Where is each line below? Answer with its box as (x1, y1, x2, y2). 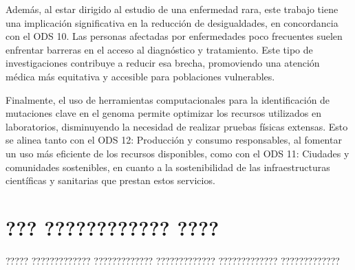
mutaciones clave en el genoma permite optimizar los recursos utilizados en (6, 106, 321, 120)
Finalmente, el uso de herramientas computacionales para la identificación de (6, 92, 330, 106)
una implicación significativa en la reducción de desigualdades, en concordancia (6, 15, 338, 30)
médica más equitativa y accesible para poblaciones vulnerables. (6, 69, 275, 83)
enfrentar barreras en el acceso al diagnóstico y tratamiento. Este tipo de (6, 42, 313, 56)
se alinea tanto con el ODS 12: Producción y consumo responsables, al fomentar (6, 133, 342, 147)
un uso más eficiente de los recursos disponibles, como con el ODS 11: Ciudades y (6, 146, 349, 160)
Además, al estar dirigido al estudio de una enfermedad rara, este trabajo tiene (6, 2, 338, 16)
